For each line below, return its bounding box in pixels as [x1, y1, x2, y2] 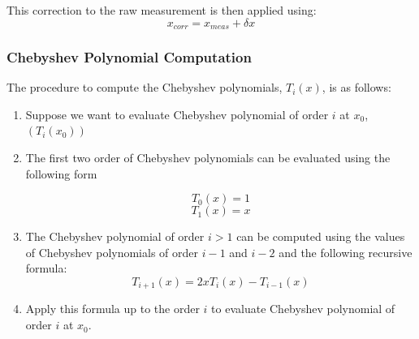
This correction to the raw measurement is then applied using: [6, 2, 317, 18]
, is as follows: [322, 79, 391, 96]
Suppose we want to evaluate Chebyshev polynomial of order [25, 105, 329, 122]
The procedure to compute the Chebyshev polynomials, [6, 79, 283, 96]
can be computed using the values [236, 228, 405, 245]
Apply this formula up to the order [25, 300, 200, 317]
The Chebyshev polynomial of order [25, 228, 205, 245]
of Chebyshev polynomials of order [25, 243, 198, 260]
